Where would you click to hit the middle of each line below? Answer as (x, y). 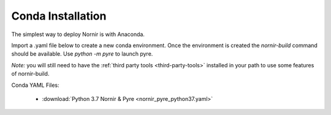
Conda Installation (59, 16)
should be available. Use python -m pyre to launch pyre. (82, 54)
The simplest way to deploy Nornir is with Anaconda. (78, 34)
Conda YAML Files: (35, 85)
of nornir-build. (30, 74)
